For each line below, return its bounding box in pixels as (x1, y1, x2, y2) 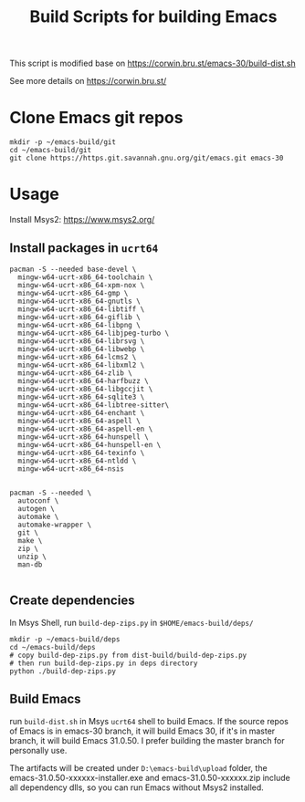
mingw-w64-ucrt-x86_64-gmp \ (17, 288, 129, 297)
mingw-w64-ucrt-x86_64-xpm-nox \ (17, 280, 145, 289)
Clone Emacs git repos (9, 108, 184, 129)
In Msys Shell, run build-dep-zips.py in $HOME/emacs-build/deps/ (9, 617, 254, 628)
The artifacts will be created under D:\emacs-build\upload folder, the (9, 762, 268, 773)
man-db (17, 559, 43, 569)
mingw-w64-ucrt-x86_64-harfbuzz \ (17, 376, 149, 385)
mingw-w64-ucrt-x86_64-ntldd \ (17, 456, 137, 465)
